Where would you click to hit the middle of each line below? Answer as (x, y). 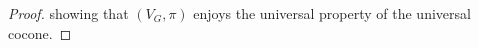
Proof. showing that (68, 13)
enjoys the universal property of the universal (332, 13)
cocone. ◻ (40, 32)
